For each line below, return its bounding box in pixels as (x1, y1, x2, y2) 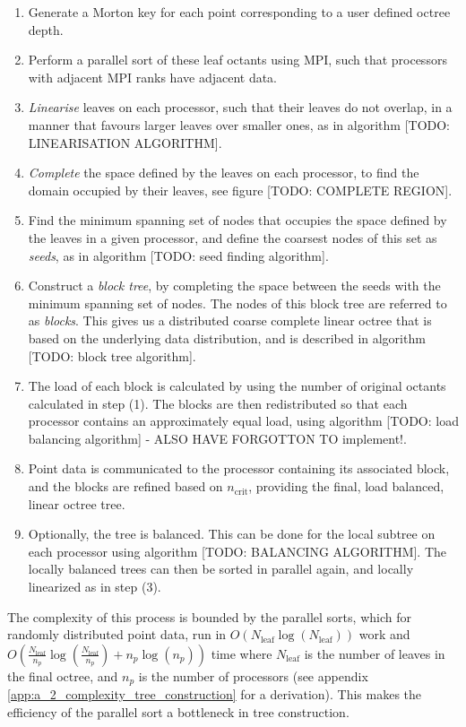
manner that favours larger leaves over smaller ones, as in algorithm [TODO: (28, 115, 451, 134)
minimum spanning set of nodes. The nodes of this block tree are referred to (28, 293, 447, 312)
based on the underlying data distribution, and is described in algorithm (28, 328, 426, 347)
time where (211, 644, 272, 662)
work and (358, 625, 410, 644)
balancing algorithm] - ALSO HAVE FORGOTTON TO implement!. (28, 428, 407, 447)
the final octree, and (7, 666, 118, 685)
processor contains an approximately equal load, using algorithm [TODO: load (28, 411, 459, 430)
